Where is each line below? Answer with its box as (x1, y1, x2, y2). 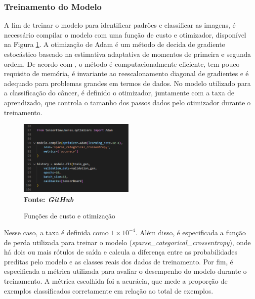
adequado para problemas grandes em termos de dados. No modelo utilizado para (4, 78, 251, 88)
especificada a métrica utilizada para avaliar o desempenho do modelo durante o (4, 266, 247, 276)
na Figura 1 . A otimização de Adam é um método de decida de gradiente (4, 39, 225, 49)
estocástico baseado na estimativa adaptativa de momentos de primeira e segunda (4, 49, 251, 59)
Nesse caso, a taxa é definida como (4, 227, 109, 237)
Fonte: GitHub (24, 194, 74, 204)
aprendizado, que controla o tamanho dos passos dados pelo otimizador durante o (4, 97, 251, 107)
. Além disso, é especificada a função (135, 227, 246, 237)
